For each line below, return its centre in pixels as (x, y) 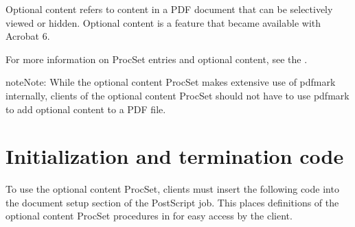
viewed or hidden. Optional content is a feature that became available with (163, 22)
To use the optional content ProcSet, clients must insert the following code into (172, 189)
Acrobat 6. (28, 36)
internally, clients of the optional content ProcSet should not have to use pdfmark (177, 95)
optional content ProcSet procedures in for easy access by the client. (149, 216)
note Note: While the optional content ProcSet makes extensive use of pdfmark (171, 82)
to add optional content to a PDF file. (86, 109)
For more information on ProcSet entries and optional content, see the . (157, 59)
